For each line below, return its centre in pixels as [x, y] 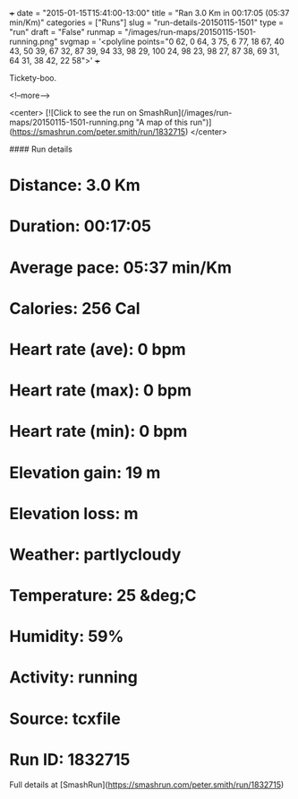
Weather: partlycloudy [95, 554]
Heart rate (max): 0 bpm [101, 391]
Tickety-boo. [33, 78]
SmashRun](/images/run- [185, 113]
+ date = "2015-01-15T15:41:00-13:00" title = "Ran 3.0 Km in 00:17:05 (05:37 [149, 13]
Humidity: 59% [67, 637]
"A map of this [162, 122]
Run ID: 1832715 [70, 759]
